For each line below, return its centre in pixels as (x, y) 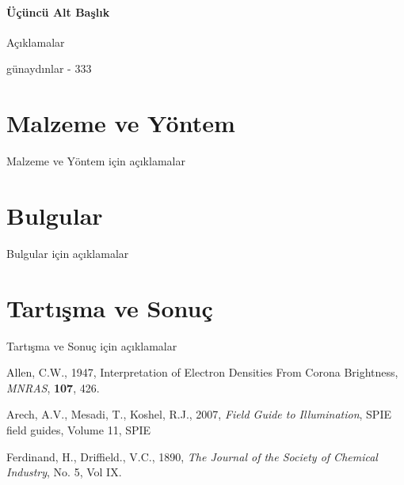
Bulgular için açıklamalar (68, 253)
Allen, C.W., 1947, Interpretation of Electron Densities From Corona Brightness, (202, 372)
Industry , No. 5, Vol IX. (64, 472)
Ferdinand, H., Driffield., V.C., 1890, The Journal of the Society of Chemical (192, 456)
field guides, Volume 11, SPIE (79, 429)
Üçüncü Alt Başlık (58, 11)
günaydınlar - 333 (49, 68)
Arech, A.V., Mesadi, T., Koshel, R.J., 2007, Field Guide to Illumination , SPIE (199, 414)
